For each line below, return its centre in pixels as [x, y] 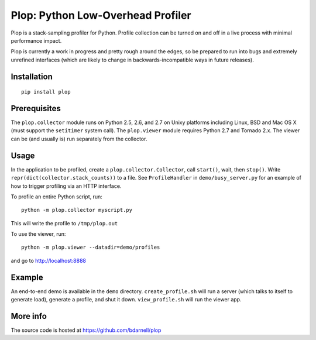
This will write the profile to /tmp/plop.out [64, 223]
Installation [32, 76]
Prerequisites [36, 108]
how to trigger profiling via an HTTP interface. [66, 186]
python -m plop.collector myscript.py [77, 210]
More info [29, 316]
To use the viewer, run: [38, 234]
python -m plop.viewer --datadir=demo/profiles [91, 248]
